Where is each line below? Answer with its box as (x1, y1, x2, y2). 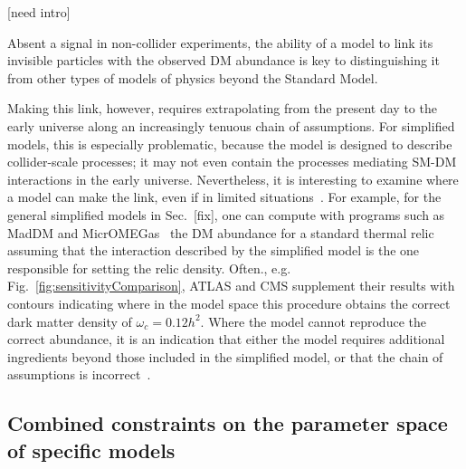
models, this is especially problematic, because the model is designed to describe (7, 134, 452, 153)
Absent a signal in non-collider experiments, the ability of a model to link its (7, 33, 433, 52)
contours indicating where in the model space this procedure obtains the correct (7, 293, 451, 312)
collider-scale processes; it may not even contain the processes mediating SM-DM (7, 152, 457, 171)
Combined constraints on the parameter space (7, 409, 448, 437)
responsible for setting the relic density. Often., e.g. (7, 258, 291, 277)
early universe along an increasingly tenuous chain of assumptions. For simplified (7, 116, 455, 135)
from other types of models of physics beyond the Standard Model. (7, 68, 378, 87)
